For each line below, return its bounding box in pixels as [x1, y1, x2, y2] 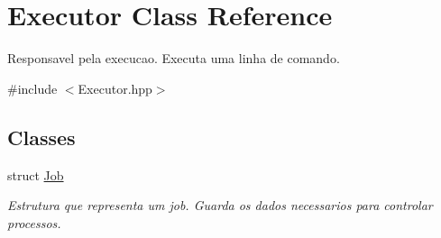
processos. [7, 213, 61, 232]
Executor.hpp [78, 78, 152, 97]
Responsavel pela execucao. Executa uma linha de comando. [7, 49, 340, 68]
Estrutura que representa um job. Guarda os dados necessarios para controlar [7, 196, 433, 215]
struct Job [7, 165, 64, 184]
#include [7, 78, 58, 97]
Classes [7, 123, 76, 151]
